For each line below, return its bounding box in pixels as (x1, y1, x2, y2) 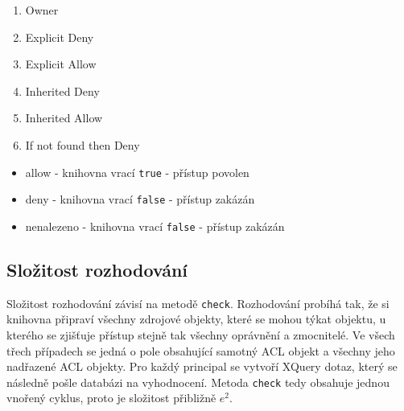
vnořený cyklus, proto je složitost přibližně (6, 389, 216, 406)
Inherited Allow (25, 109, 103, 126)
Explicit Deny (25, 28, 94, 45)
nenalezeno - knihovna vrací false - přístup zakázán (25, 217, 285, 234)
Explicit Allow (25, 55, 97, 72)
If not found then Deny (25, 136, 140, 153)
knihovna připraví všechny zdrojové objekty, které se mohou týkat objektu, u (6, 310, 386, 327)
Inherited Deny (25, 82, 100, 99)
